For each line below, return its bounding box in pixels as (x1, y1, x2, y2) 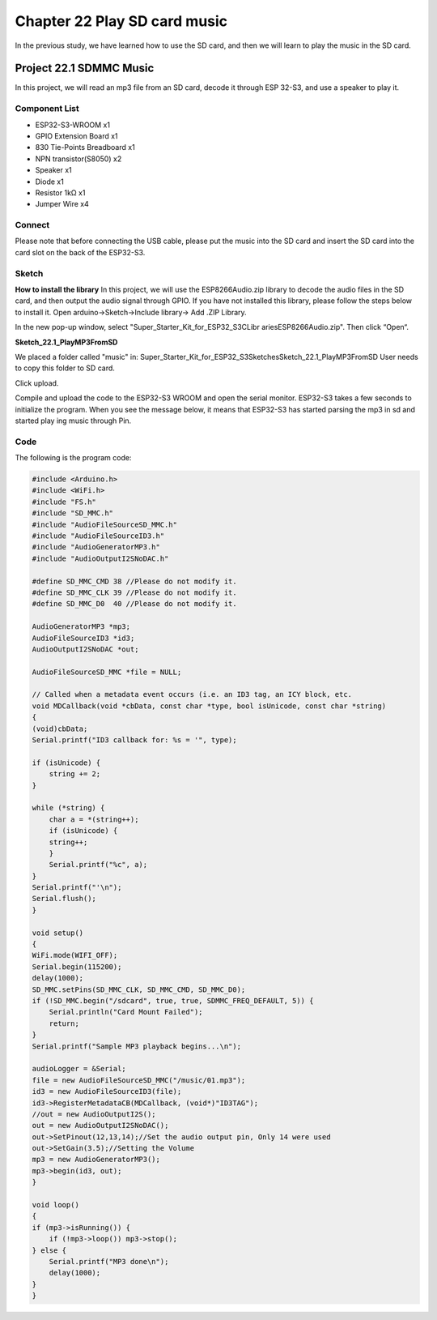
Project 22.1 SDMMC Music (15, 62, 155, 75)
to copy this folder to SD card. (15, 363, 115, 373)
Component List (15, 103, 80, 114)
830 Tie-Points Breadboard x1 (35, 143, 135, 152)
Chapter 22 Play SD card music (15, 12, 228, 30)
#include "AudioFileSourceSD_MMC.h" (32, 519, 178, 529)
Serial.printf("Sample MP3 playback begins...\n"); (32, 1041, 242, 1051)
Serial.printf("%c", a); (49, 860, 148, 869)
